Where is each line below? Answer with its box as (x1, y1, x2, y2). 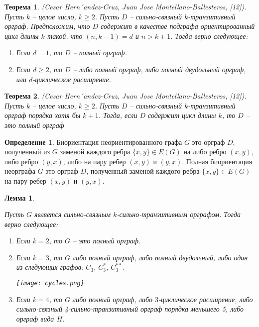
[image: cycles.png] (16, 280, 84, 287)
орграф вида (16, 313, 54, 324)
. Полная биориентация (182, 156, 253, 166)
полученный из (4, 146, 50, 157)
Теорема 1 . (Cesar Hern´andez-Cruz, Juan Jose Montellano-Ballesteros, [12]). (4, 1, 247, 11)
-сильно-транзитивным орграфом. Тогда (117, 209, 241, 219)
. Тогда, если (98, 110, 137, 120)
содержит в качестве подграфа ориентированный (101, 21, 255, 31)
